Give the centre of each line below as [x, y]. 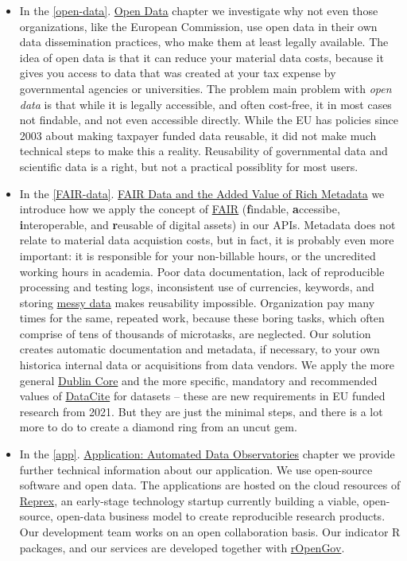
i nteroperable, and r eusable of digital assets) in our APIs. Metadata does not [207, 224]
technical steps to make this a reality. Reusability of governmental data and [203, 151]
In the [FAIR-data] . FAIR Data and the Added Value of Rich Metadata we [202, 193]
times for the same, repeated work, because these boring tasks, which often [202, 318]
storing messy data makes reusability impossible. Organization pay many [197, 302]
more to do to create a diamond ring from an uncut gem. [158, 427]
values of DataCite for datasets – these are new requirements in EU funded [202, 396]
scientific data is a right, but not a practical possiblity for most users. [189, 166]
